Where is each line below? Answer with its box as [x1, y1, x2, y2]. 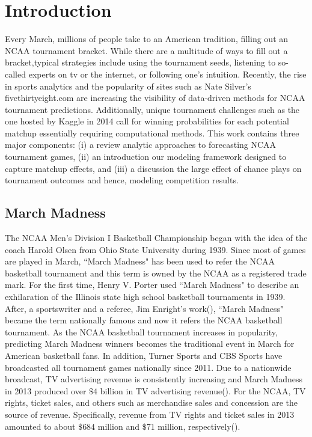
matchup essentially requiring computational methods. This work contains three [5, 126, 299, 139]
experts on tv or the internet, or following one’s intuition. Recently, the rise [28, 67, 307, 80]
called [5, 67, 26, 80]
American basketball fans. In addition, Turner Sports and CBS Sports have [5, 349, 283, 361]
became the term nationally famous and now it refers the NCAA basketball [5, 314, 283, 326]
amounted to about [5, 420, 76, 432]
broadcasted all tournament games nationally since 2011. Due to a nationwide [5, 361, 292, 373]
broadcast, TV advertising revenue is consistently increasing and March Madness [5, 373, 303, 385]
